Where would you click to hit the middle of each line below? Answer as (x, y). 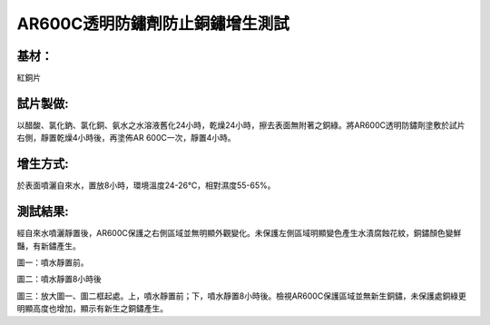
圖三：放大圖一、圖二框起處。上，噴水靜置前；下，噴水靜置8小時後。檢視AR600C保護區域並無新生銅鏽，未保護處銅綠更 (241, 296)
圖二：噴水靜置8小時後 (59, 279)
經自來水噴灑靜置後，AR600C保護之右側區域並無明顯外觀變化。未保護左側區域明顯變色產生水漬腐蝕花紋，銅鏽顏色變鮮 (239, 233)
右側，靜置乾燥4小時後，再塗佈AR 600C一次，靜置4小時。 (126, 138)
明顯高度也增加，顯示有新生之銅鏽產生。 (92, 309)
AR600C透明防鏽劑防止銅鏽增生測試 (153, 24)
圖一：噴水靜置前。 (53, 262)
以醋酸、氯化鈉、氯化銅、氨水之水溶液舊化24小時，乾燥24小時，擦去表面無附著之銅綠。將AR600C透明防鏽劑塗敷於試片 (241, 125)
